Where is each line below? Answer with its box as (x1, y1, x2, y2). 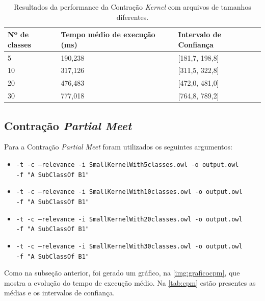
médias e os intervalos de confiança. (4, 287, 115, 298)
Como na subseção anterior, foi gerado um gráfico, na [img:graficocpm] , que (4, 267, 240, 278)
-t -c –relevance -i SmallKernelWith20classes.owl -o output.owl (16, 215, 243, 223)
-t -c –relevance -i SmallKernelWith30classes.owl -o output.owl (16, 242, 243, 250)
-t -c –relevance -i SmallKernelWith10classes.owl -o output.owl (16, 188, 243, 196)
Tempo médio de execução (61, 29, 155, 40)
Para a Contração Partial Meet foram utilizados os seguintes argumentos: (4, 141, 232, 152)
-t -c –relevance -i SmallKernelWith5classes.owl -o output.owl (16, 161, 239, 169)
